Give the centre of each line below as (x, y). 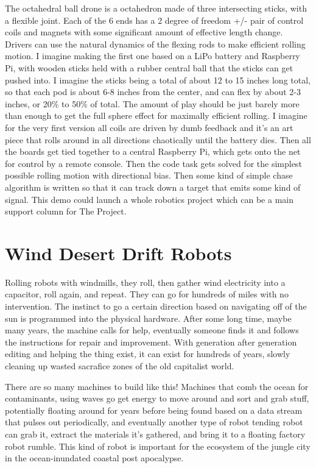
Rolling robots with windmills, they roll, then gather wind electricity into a (145, 282)
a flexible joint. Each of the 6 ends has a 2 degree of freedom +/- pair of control (154, 20)
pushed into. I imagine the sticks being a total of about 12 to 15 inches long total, (158, 80)
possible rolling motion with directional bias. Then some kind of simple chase (149, 175)
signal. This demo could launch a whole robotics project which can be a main (149, 199)
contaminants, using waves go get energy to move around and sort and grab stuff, (157, 398)
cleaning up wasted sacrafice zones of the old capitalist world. (120, 365)
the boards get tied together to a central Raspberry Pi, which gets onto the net (153, 151)
